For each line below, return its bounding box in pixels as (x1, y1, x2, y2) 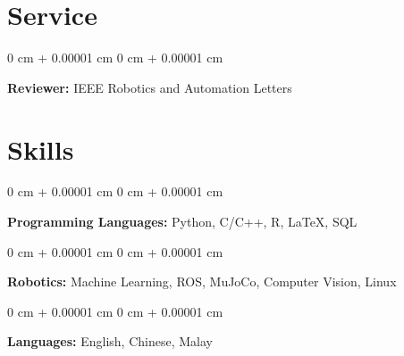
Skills (7, 130, 74, 167)
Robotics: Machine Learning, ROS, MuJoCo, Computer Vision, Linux (7, 272, 397, 291)
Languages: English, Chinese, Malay (7, 332, 213, 351)
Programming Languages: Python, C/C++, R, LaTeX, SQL (7, 212, 358, 231)
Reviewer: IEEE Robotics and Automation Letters (7, 78, 292, 96)
